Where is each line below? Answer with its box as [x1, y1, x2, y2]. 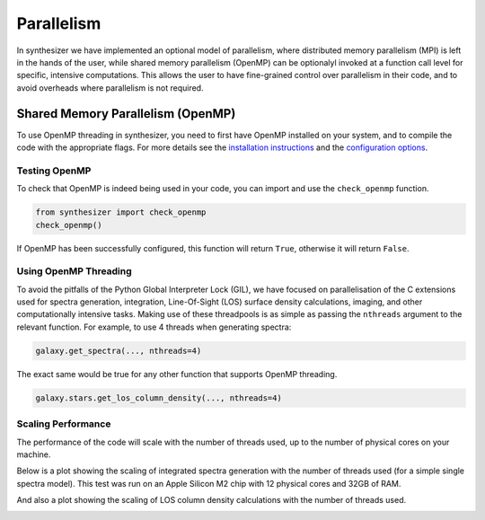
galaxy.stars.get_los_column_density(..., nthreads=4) [35, 392, 282, 403]
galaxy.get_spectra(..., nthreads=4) [35, 346, 202, 356]
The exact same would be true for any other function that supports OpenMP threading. [16, 368, 338, 379]
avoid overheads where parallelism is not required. [16, 82, 204, 93]
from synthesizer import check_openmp [35, 207, 207, 217]
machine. [16, 449, 51, 460]
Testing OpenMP [16, 164, 92, 177]
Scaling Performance [16, 418, 111, 430]
